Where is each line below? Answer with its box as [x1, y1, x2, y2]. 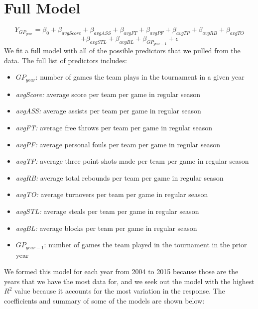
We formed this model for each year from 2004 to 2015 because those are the [4, 266, 239, 277]
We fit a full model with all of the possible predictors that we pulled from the [4, 45, 241, 56]
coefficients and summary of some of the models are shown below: [4, 296, 205, 306]
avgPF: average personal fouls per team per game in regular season [15, 139, 220, 149]
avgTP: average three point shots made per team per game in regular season [15, 156, 249, 166]
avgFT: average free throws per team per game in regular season [15, 122, 213, 133]
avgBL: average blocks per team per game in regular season [15, 222, 197, 233]
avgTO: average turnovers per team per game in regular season [15, 189, 208, 200]
